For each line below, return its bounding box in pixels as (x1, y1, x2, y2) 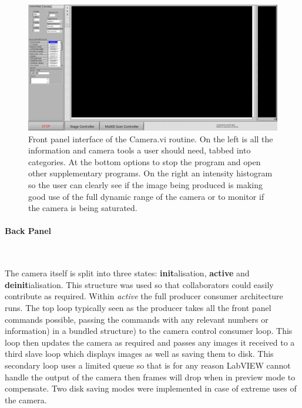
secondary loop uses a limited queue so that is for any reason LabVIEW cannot (5, 359, 291, 371)
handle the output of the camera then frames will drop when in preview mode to (5, 370, 296, 383)
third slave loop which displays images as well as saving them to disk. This (5, 347, 274, 360)
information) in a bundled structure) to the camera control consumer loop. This (5, 325, 293, 337)
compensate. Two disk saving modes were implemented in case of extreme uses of (5, 382, 297, 394)
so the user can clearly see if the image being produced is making (28, 179, 263, 191)
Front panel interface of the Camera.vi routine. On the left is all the (28, 132, 273, 145)
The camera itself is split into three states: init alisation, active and (5, 267, 250, 279)
